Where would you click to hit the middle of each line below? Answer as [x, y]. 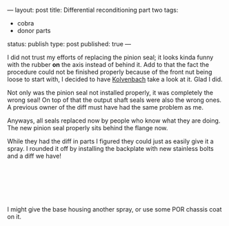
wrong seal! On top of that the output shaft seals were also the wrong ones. [114, 100]
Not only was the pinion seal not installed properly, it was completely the [110, 93]
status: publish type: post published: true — [69, 44]
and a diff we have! [34, 156]
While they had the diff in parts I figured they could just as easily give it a [110, 141]
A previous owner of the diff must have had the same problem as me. [106, 107]
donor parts [34, 31]
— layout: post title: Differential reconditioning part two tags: [93, 10]
